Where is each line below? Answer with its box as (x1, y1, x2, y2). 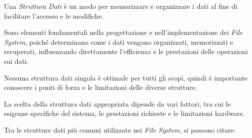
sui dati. (4, 55, 29, 66)
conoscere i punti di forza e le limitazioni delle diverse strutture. (4, 82, 197, 92)
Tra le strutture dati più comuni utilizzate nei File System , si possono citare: (4, 124, 236, 135)
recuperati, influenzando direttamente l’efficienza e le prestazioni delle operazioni (4, 46, 248, 56)
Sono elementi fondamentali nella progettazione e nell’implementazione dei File (4, 27, 243, 37)
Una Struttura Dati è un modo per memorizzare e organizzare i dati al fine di (4, 1, 238, 11)
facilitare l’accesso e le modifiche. (4, 10, 104, 21)
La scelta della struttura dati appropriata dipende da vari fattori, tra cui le (4, 98, 231, 109)
